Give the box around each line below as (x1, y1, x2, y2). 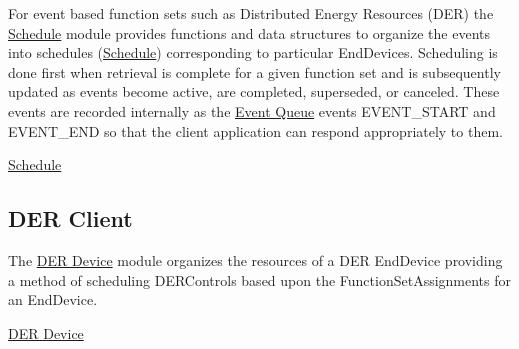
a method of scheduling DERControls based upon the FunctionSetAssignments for (8, 269, 512, 290)
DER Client (8, 203, 133, 234)
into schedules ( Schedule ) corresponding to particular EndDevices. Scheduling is (8, 42, 498, 63)
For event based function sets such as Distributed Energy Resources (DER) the (8, 3, 494, 23)
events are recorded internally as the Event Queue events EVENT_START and (8, 100, 496, 121)
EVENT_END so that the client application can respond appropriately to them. (8, 120, 503, 141)
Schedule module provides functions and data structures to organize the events (8, 22, 491, 43)
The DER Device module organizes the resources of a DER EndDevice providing (8, 249, 503, 270)
